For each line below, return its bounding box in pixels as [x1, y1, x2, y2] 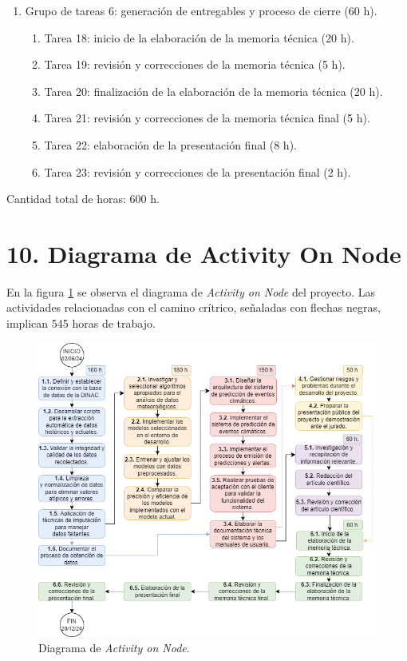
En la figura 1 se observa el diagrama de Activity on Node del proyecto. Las [6, 283, 376, 300]
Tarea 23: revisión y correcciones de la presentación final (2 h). [44, 163, 351, 180]
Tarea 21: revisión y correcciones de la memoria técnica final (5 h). [44, 110, 370, 126]
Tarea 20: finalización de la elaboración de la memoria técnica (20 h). [44, 82, 383, 99]
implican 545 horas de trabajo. [6, 315, 156, 332]
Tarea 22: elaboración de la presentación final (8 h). [44, 136, 297, 153]
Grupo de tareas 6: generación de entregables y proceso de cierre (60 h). [25, 2, 377, 18]
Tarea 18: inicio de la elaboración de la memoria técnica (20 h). [44, 29, 354, 46]
